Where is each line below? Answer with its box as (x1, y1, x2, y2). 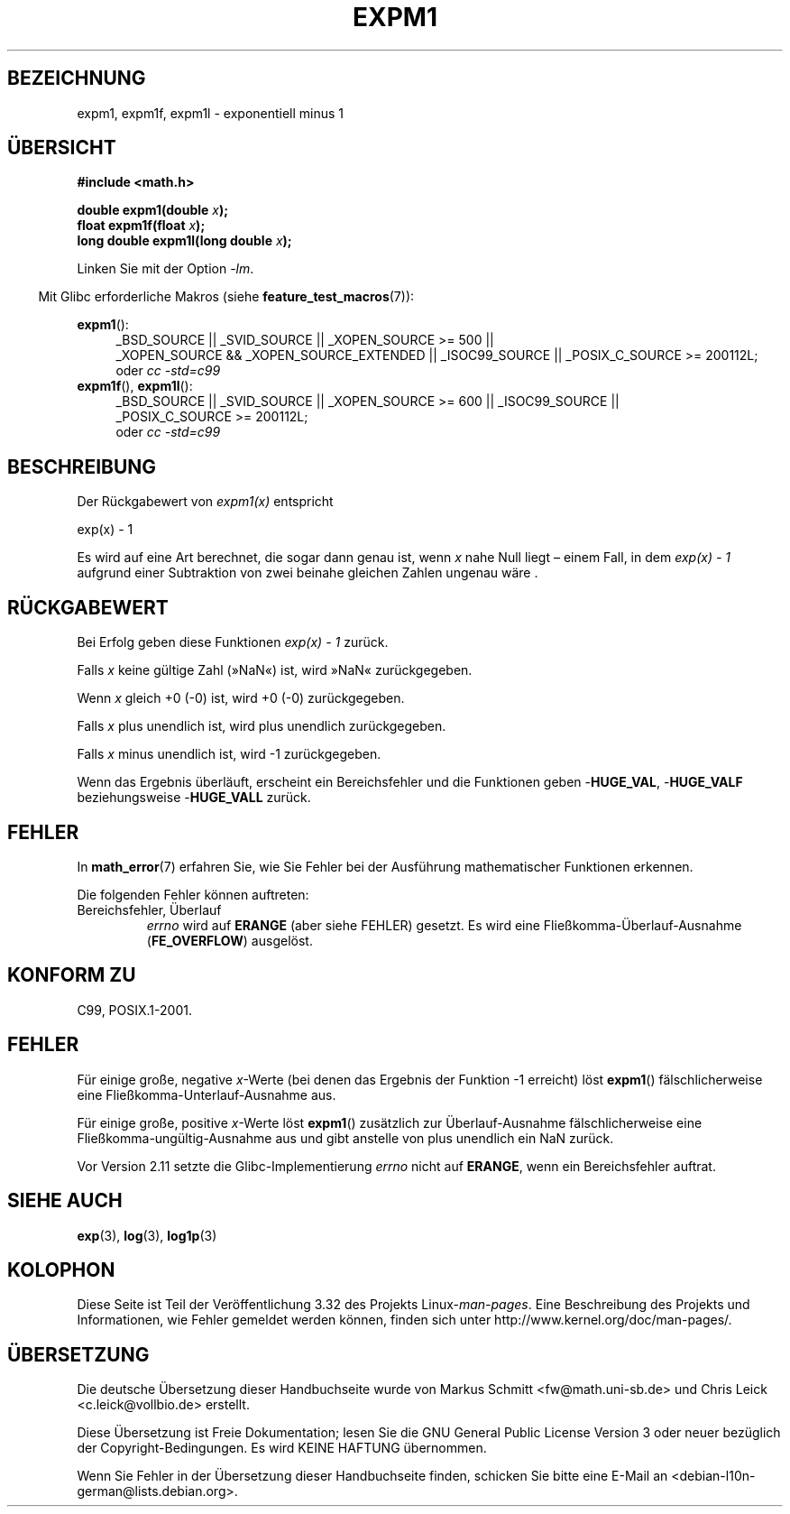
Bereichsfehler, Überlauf (77, 901, 222, 918)
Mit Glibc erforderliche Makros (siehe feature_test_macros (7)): (38, 289, 415, 305)
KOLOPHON (7, 1258, 115, 1281)
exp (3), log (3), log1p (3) (77, 1227, 217, 1243)
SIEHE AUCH (7, 1189, 123, 1213)
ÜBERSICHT (7, 136, 116, 160)
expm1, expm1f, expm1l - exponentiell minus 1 (77, 105, 344, 121)
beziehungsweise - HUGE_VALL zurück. (77, 789, 311, 806)
